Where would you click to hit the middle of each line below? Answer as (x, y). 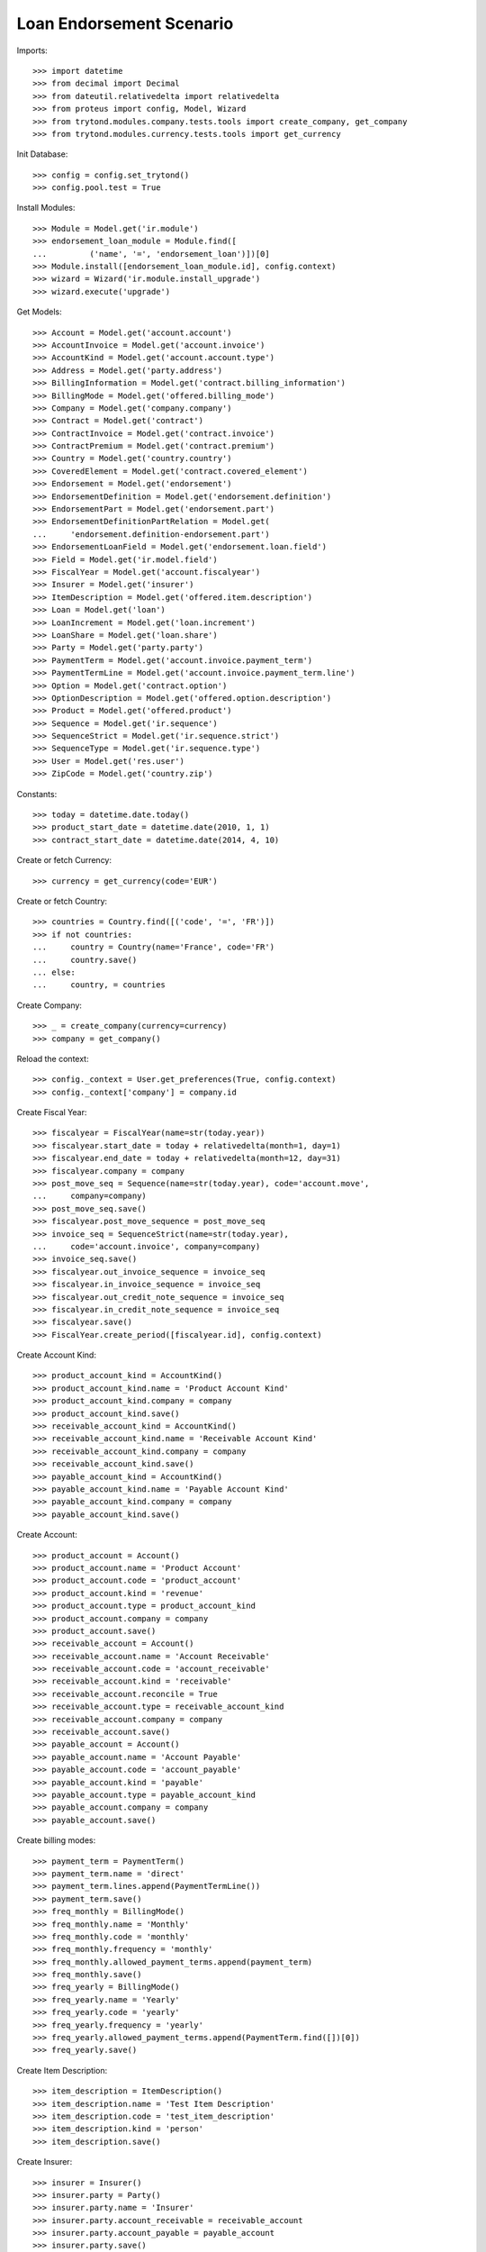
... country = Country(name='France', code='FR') (153, 947)
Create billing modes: (56, 1840)
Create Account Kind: (56, 1355)
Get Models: (39, 312)
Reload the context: (53, 1058)
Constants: (37, 794)
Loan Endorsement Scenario (125, 23)
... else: (54, 972)
